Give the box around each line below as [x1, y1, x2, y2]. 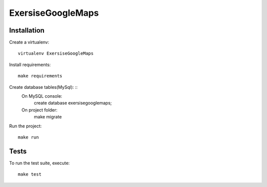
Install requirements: [9, 62, 51, 68]
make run [18, 134, 39, 140]
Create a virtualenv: [9, 39, 49, 45]
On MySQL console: [21, 93, 63, 99]
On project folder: [21, 107, 58, 113]
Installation [9, 26, 44, 35]
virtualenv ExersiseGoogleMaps [18, 51, 94, 56]
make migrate [34, 114, 62, 120]
